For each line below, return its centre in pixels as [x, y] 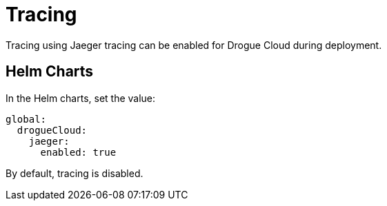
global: [26, 119]
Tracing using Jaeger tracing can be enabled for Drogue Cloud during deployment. [194, 45]
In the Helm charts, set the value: [81, 98]
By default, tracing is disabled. [75, 173]
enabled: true [78, 152]
